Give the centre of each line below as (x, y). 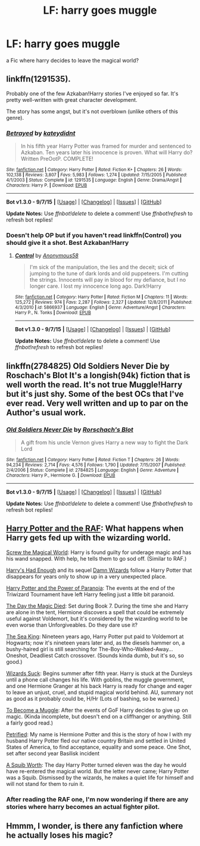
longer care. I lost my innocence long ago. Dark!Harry (96, 286)
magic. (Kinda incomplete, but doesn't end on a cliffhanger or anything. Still (99, 716)
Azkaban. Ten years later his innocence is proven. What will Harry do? (107, 153)
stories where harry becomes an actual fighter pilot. (83, 807)
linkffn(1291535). (39, 79)
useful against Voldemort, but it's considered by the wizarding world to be (97, 618)
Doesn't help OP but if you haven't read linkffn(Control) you (94, 235)
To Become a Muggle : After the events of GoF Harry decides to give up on (97, 710)
